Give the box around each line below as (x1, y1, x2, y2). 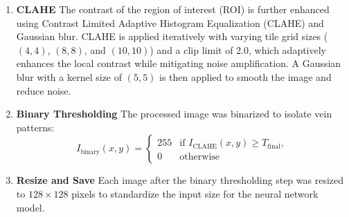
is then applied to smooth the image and (159, 69, 332, 84)
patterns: (16, 120, 55, 134)
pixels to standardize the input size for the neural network (71, 186, 319, 200)
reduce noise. (16, 83, 71, 97)
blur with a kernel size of (16, 69, 123, 84)
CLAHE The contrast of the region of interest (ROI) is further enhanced (16, 2, 330, 16)
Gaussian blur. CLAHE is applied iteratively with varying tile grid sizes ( (16, 29, 328, 44)
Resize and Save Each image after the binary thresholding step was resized (16, 173, 344, 187)
